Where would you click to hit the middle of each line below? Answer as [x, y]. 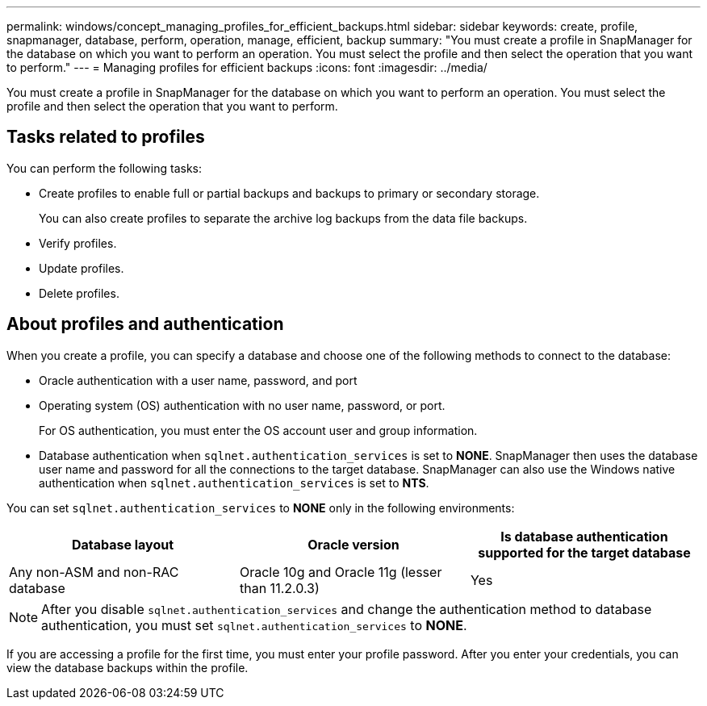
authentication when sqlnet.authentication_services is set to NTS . [234, 483]
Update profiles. [82, 268]
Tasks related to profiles [106, 137]
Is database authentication [584, 536]
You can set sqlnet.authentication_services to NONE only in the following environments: [261, 508]
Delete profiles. [79, 293]
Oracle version [353, 544]
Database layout [123, 544]
